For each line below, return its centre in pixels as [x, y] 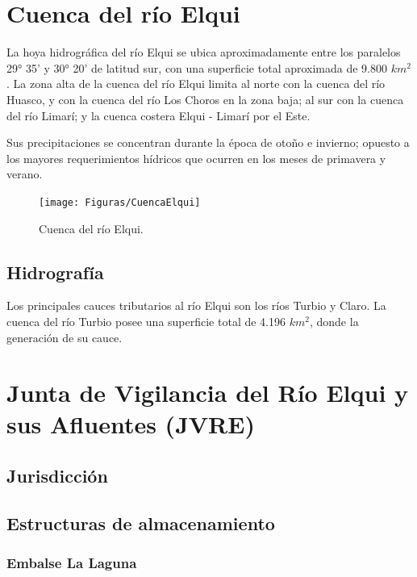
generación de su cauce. [65, 337]
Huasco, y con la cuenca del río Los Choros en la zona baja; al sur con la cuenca [205, 99]
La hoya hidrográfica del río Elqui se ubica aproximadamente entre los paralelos [204, 52]
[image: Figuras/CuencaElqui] [120, 202]
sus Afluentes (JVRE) [131, 424]
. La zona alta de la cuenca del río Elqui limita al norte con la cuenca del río [196, 84]
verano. [25, 174]
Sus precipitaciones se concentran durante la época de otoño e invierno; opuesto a [208, 142]
